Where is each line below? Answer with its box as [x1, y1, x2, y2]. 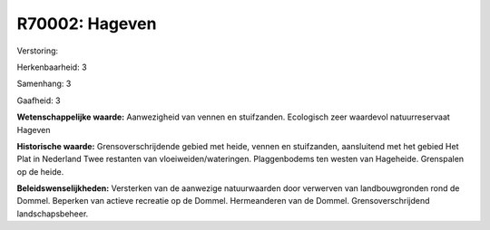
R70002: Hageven [16, 14, 157, 34]
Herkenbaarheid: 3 [16, 62, 87, 72]
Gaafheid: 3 [16, 95, 61, 106]
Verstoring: [16, 45, 59, 56]
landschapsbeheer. [16, 208, 89, 219]
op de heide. [16, 166, 64, 177]
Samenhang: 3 [16, 78, 72, 90]
